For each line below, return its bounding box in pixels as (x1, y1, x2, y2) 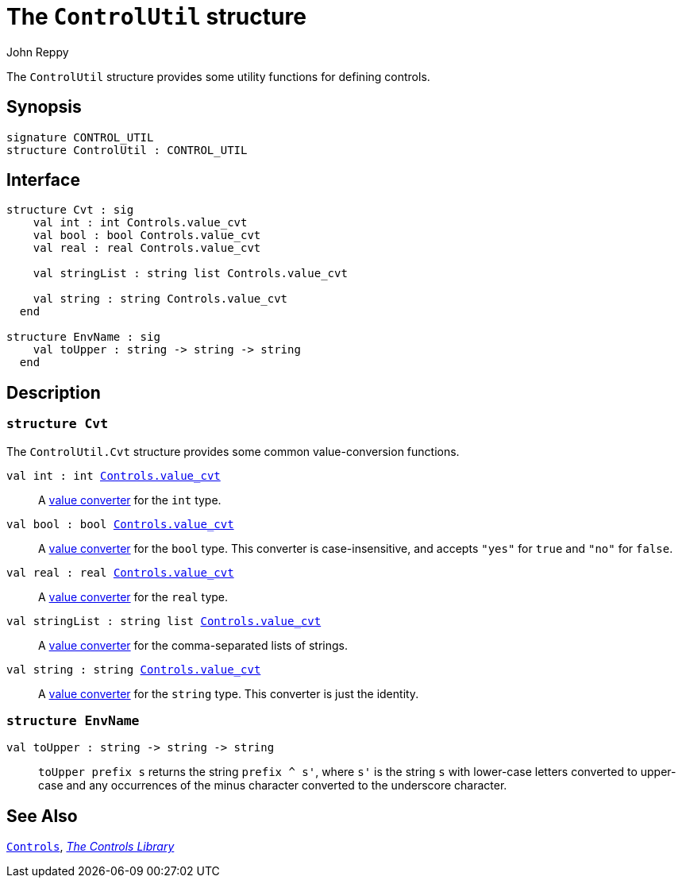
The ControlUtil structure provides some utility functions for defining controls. (6, 69, 430, 83)
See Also (6, 805, 78, 826)
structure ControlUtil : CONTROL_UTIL (6, 143, 248, 156)
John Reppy (6, 44, 69, 59)
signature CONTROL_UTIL (6, 130, 154, 144)
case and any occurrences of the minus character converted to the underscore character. (38, 778, 507, 793)
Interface (6, 170, 80, 191)
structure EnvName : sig (6, 330, 160, 344)
